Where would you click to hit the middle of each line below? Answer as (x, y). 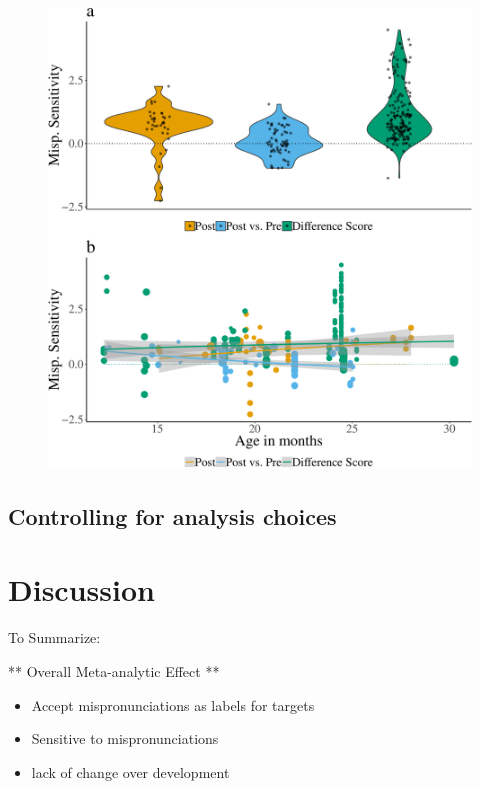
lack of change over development (130, 771)
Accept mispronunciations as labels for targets (173, 704)
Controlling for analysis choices (172, 515)
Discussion (81, 589)
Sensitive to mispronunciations (125, 738)
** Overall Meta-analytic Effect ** (114, 671)
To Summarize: (54, 637)
